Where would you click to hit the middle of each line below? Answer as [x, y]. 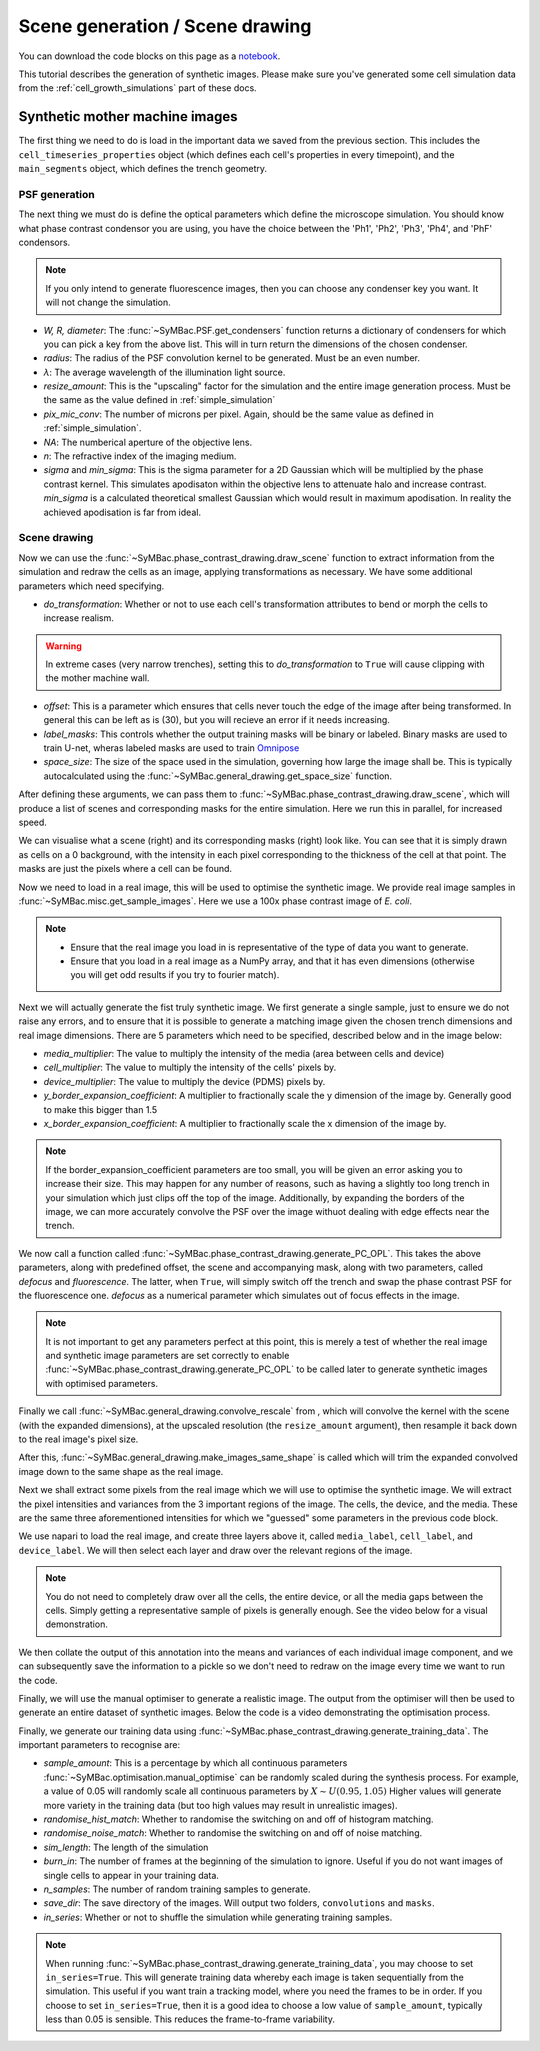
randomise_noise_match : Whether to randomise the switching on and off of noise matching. [233, 1833]
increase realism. [79, 618]
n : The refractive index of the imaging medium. [140, 456]
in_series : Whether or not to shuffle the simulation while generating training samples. [218, 1917]
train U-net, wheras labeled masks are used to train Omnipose [171, 748]
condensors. [44, 242]
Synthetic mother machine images [128, 116]
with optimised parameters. [102, 1383]
